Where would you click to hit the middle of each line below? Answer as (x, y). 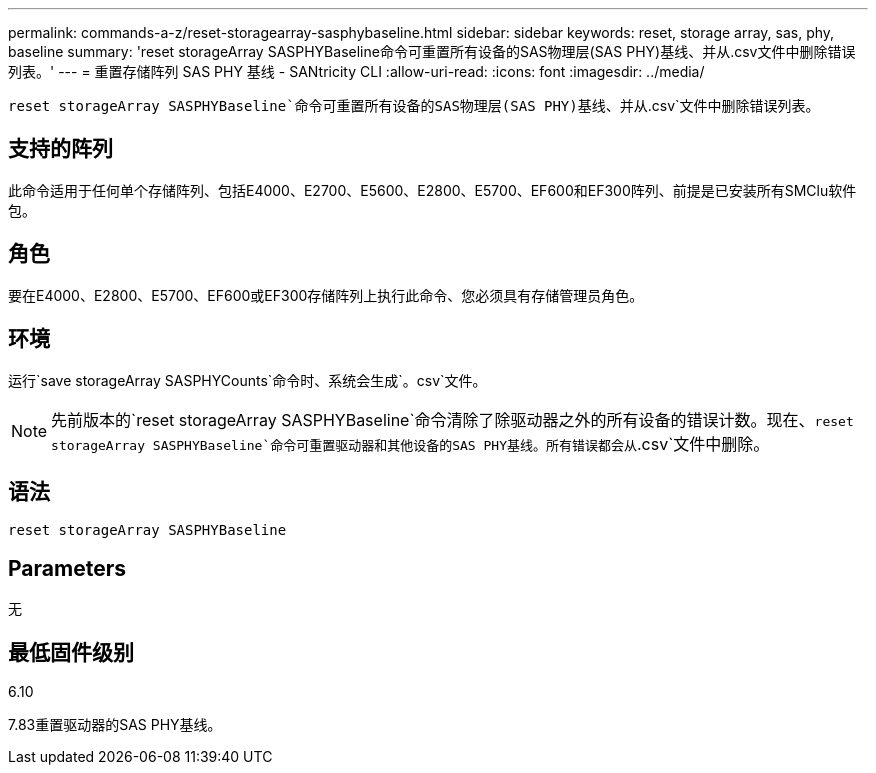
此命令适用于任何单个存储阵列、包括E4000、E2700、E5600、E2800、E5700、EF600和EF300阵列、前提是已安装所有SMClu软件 (432, 190)
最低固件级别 (71, 652)
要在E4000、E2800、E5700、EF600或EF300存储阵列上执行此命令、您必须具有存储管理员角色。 (326, 295)
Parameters (67, 568)
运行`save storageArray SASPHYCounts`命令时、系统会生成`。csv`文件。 (247, 380)
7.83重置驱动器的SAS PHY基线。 (115, 725)
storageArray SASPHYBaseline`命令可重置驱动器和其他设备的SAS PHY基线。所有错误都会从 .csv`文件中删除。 (410, 443)
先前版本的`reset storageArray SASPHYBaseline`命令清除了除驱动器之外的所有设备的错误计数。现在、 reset (452, 419)
